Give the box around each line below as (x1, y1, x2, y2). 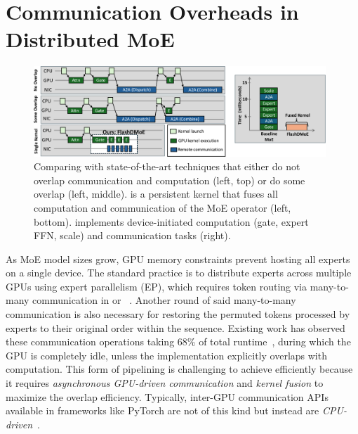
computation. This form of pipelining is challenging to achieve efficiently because (6, 362, 353, 376)
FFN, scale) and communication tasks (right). (34, 228, 231, 243)
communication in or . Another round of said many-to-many (32, 293, 296, 307)
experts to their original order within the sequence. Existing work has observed (6, 320, 345, 335)
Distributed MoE (6, 25, 175, 53)
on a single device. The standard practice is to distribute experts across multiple (6, 265, 352, 280)
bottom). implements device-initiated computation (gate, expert (34, 214, 309, 229)
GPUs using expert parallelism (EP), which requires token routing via (6, 279, 307, 293)
